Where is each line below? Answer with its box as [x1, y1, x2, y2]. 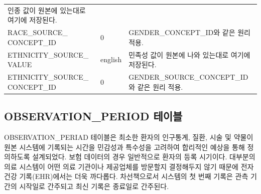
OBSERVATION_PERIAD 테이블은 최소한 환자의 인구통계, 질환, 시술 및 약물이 [4, 131, 253, 142]
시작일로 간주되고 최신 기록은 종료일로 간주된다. [19, 180, 169, 191]
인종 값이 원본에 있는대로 [8, 5, 86, 15]
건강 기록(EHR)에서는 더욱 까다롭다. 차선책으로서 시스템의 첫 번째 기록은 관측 [4, 171, 248, 181]
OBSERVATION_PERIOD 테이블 [4, 108, 183, 124]
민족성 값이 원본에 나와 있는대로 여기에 [128, 49, 250, 60]
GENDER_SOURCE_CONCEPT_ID [128, 72, 248, 82]
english [100, 54, 122, 65]
